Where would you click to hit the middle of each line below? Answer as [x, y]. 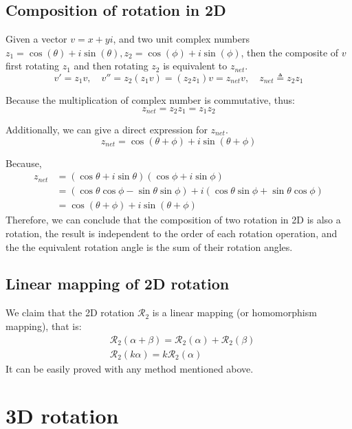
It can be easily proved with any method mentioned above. [130, 368]
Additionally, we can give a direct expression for [107, 130]
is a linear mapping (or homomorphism [234, 312]
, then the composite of [290, 52]
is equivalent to [195, 66]
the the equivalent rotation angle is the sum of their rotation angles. [149, 246]
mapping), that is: [44, 326]
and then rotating [111, 66]
